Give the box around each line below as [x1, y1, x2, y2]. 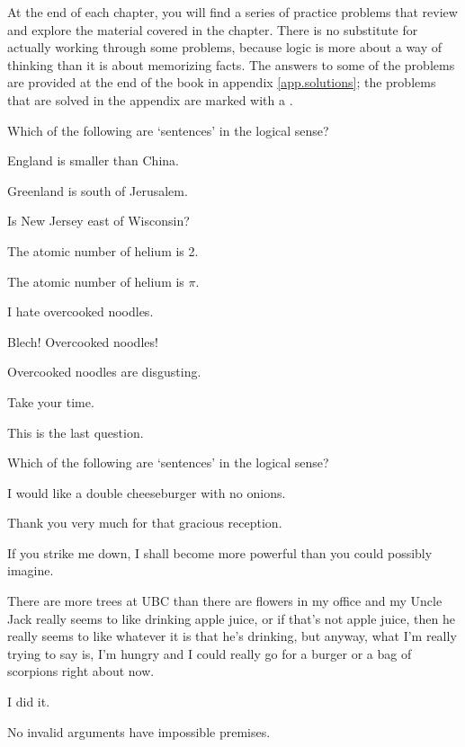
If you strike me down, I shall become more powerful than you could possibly [7, 543, 433, 562]
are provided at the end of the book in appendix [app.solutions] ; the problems [7, 73, 436, 92]
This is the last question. [7, 422, 144, 441]
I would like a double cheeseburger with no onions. [7, 483, 286, 502]
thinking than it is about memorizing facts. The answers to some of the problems [7, 55, 455, 74]
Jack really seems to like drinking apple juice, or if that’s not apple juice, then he [7, 609, 455, 627]
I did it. [7, 692, 50, 711]
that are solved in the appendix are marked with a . [7, 90, 293, 109]
